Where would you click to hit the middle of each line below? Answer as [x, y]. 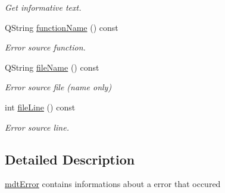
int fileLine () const [40, 107]
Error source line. [37, 127]
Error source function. [45, 47]
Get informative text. [43, 7]
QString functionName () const [62, 27]
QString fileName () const [52, 67]
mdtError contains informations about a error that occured [113, 184]
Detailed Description [70, 159]
